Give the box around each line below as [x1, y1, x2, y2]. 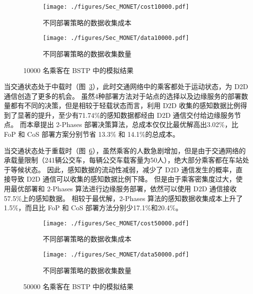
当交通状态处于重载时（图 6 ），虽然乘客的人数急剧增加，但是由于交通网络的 [4, 145, 246, 155]
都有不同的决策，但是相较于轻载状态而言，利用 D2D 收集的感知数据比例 [10, 100, 240, 110]
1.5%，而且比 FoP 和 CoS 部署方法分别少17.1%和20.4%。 [4, 202, 182, 213]
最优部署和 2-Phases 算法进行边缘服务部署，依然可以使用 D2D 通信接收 [10, 184, 237, 194]
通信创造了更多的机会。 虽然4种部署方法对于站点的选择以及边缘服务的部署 [4, 91, 241, 101]
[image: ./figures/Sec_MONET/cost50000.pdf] [43, 220, 189, 227]
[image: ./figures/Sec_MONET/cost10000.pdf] [43, 3, 189, 10]
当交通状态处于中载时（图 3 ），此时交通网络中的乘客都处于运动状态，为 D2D [4, 81, 249, 92]
